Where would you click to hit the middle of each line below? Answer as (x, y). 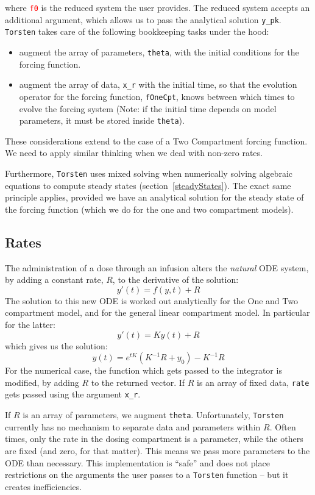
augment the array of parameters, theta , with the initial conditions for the (159, 52)
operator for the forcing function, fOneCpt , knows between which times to (157, 96)
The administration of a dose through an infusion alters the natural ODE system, (157, 267)
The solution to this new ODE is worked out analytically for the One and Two (151, 300)
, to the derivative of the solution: (175, 280)
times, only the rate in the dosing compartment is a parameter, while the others (154, 439)
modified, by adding (42, 382)
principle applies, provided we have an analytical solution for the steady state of (154, 197)
